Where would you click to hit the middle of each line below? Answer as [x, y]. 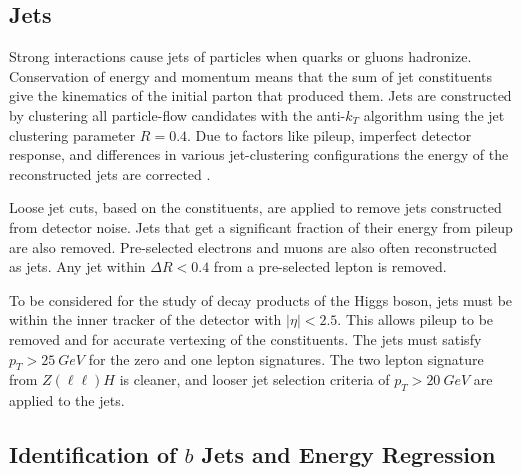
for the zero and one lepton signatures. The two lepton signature [286, 358]
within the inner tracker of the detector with [145, 319]
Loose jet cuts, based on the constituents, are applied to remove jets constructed [255, 207]
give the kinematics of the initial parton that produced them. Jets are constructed [260, 95]
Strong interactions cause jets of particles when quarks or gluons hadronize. [240, 56]
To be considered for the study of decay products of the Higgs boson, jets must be [261, 299]
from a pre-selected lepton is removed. [330, 266]
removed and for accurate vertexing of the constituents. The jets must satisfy [245, 338]
